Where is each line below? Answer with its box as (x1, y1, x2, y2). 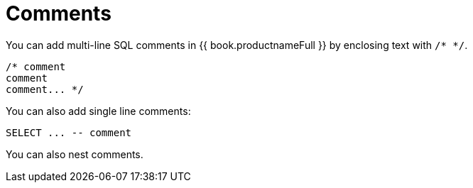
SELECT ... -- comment (6, 126, 132, 138)
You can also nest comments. (6, 148, 143, 160)
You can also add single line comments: (6, 104, 191, 117)
